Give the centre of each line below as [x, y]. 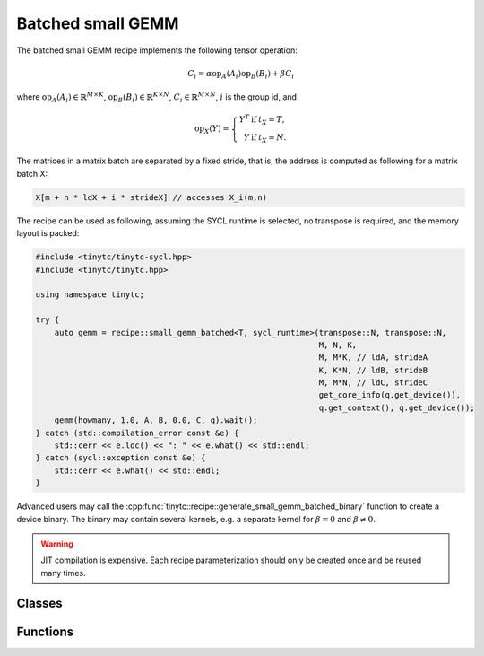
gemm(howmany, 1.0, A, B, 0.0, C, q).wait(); [156, 420]
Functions [45, 631]
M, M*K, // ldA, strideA [373, 358]
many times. [63, 573]
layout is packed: [48, 233]
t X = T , [272, 121]
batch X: [32, 173]
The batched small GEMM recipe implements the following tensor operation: [157, 50]
